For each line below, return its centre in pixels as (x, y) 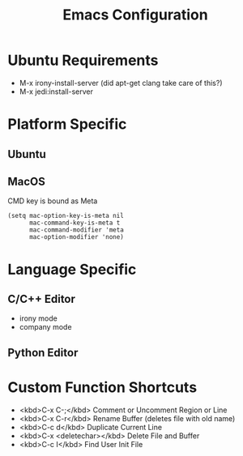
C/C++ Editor (42, 298)
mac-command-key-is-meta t (75, 223)
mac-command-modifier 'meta (77, 230)
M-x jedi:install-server (56, 92)
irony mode (38, 318)
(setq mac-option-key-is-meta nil (66, 216)
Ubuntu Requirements (83, 60)
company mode (45, 327)
